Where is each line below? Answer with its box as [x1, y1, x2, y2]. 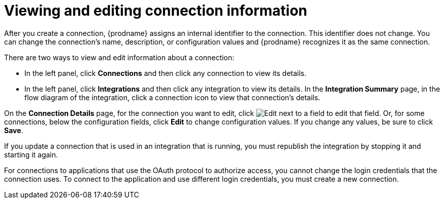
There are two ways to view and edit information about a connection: [4, 53, 235, 62]
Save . [4, 126, 23, 135]
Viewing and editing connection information [4, 2, 307, 19]
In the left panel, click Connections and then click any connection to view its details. [24, 68, 307, 77]
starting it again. [4, 150, 58, 159]
